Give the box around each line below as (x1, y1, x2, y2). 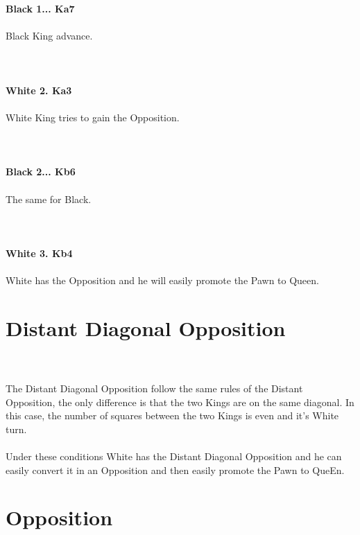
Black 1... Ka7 (6, 1, 75, 16)
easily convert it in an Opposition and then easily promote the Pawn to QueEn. (6, 462, 345, 477)
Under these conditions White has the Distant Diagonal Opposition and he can (6, 448, 342, 463)
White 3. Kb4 (6, 245, 73, 260)
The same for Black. (6, 191, 92, 206)
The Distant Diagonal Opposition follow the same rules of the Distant (6, 380, 303, 395)
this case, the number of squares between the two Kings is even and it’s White (6, 408, 339, 423)
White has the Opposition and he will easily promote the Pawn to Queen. (6, 273, 319, 288)
